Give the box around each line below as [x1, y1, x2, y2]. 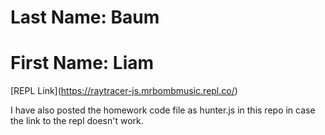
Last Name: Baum [10, 6, 160, 29]
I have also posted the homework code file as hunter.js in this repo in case [10, 104, 316, 116]
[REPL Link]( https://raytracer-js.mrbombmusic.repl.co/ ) [10, 85, 238, 97]
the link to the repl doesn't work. [10, 115, 144, 127]
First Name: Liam [10, 52, 155, 75]
